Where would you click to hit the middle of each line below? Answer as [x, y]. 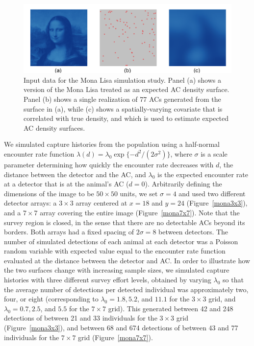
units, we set [139, 193]
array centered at [102, 203]
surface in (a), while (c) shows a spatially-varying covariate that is [123, 108]
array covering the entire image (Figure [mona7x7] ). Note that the [140, 212]
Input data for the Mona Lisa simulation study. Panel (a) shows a [122, 80]
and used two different [212, 193]
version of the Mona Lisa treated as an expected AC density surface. [127, 89]
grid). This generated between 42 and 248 [171, 308]
